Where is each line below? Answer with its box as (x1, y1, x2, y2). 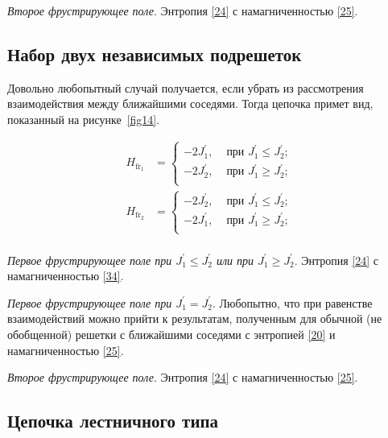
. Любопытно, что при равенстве (212, 294, 373, 311)
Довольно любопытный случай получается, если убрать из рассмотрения (7, 79, 364, 96)
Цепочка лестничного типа (7, 408, 219, 433)
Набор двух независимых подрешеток (7, 41, 302, 66)
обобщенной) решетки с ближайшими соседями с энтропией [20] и (7, 326, 336, 343)
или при (216, 251, 254, 268)
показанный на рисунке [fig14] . (7, 110, 160, 127)
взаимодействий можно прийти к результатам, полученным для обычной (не (7, 310, 382, 327)
